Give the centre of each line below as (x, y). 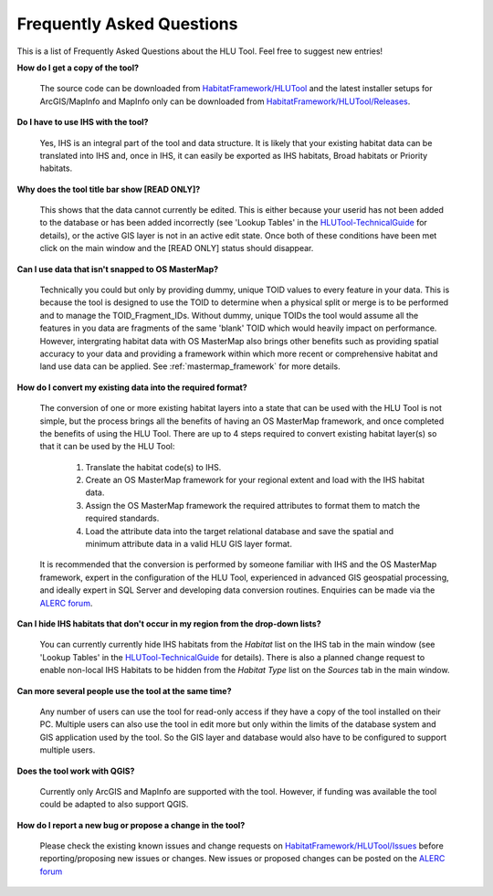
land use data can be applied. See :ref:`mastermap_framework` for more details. (190, 366)
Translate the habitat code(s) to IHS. (153, 467)
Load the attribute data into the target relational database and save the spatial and (240, 531)
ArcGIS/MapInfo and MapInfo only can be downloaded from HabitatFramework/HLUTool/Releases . (225, 101)
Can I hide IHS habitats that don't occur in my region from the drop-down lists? (169, 624)
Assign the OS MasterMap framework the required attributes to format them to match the (252, 505)
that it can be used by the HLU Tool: (107, 447)
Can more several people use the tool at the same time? (124, 690)
